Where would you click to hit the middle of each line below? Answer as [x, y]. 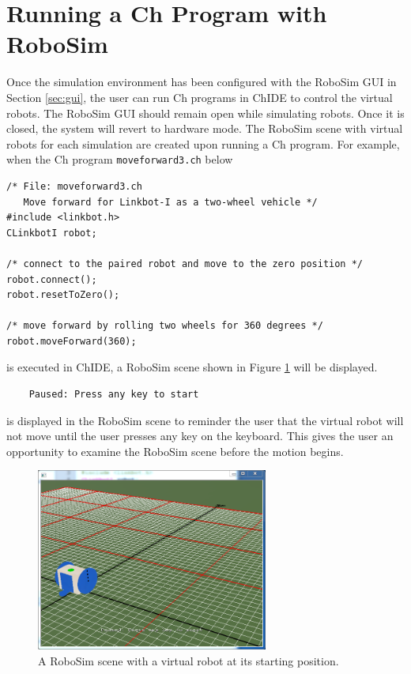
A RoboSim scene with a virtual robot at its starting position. [189, 660]
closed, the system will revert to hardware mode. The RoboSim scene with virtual [205, 128]
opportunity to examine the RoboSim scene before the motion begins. [175, 451]
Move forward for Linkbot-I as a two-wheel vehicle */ [170, 202]
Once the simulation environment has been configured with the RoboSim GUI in [202, 82]
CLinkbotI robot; [52, 233]
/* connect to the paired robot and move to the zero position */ [185, 264]
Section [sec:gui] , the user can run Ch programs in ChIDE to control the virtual [200, 97]
